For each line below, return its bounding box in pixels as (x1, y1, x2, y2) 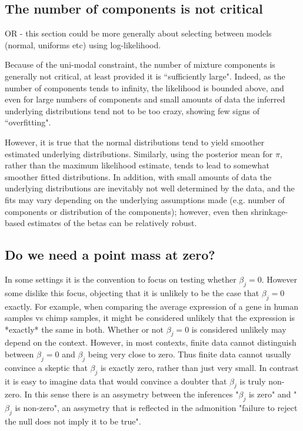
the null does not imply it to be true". (5, 415, 141, 427)
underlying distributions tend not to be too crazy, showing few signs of (5, 104, 259, 117)
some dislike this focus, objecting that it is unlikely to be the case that (5, 286, 259, 299)
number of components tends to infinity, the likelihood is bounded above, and (5, 81, 284, 94)
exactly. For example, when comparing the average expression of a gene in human (5, 300, 299, 312)
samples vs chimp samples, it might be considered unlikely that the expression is (5, 311, 295, 324)
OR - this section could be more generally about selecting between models (5, 27, 272, 39)
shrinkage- (251, 205, 288, 217)
